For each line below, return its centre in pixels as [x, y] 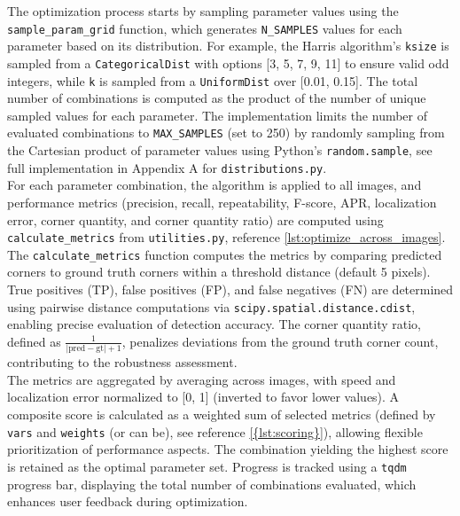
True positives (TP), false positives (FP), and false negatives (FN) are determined [230, 289]
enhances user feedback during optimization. [128, 501]
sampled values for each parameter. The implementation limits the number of [218, 115]
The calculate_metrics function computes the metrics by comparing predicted [225, 254]
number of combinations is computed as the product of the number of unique [217, 98]
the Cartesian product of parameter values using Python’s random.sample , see [220, 150]
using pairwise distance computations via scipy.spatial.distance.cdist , [211, 306]
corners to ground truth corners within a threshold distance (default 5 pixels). [219, 272]
